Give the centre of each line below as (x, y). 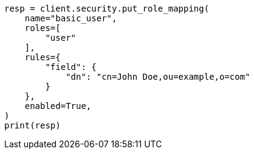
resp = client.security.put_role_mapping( (107, 9)
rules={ (43, 57)
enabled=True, (58, 106)
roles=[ (43, 28)
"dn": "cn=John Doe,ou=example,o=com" (158, 77)
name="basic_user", (71, 18)
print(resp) (33, 125)
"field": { (71, 67)
